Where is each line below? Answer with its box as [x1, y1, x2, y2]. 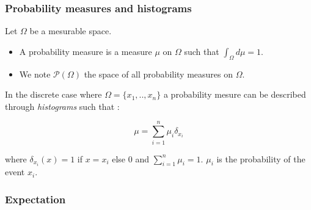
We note [19, 67, 51, 80]
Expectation [5, 191, 66, 206]
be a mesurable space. [29, 24, 112, 37]
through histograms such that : [5, 100, 120, 112]
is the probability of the [216, 152, 306, 165]
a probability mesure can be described [163, 88, 306, 101]
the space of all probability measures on [84, 67, 233, 80]
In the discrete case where [5, 88, 102, 101]
